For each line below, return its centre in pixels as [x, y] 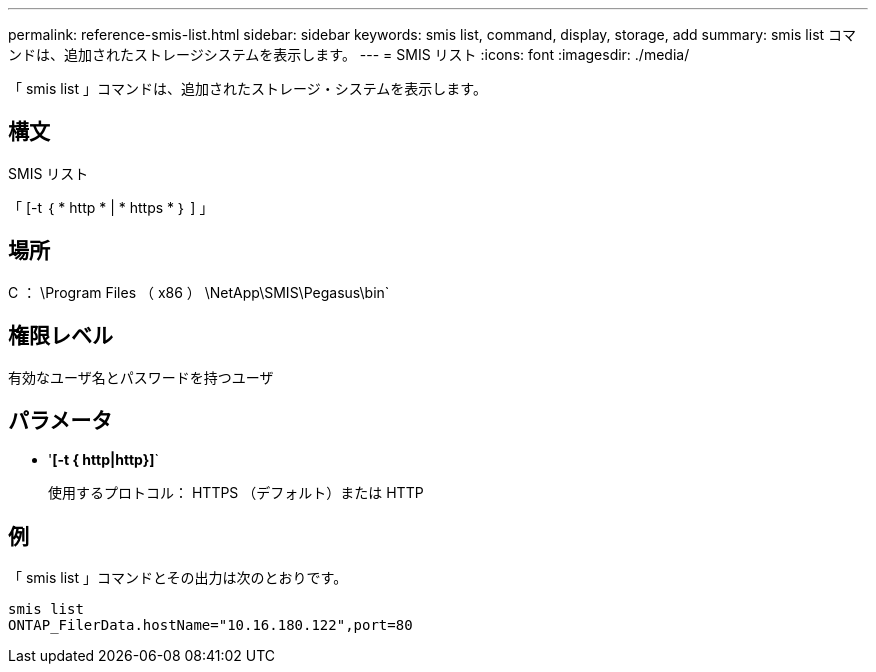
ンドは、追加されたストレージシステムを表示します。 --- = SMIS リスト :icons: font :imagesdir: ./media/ [349, 54]
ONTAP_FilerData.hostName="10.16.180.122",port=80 [210, 625]
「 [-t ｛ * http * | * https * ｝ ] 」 [111, 207]
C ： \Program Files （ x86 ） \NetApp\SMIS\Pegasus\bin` [199, 292]
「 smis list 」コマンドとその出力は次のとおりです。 [178, 578]
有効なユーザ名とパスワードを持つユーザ [141, 377]
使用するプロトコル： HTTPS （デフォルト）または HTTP [236, 493]
